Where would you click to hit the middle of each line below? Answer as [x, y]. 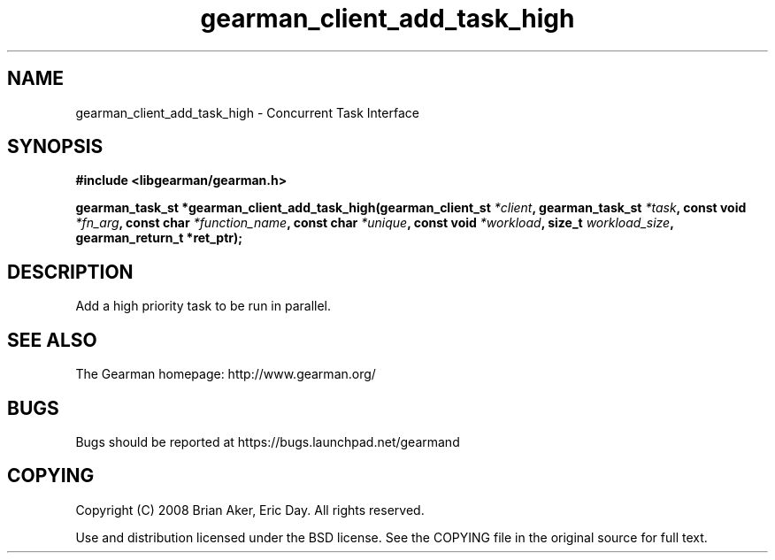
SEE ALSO [52, 340]
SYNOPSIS [55, 147]
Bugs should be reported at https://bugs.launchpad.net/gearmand [268, 441]
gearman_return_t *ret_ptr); [159, 238]
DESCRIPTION [70, 272]
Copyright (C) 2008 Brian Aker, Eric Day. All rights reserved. [250, 510]
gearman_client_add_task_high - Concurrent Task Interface [247, 112]
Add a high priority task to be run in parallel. [203, 306]
